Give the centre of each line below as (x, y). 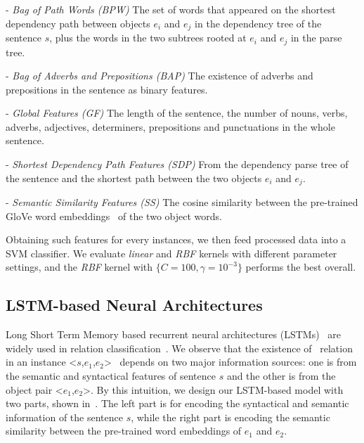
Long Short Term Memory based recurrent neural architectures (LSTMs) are (174, 334)
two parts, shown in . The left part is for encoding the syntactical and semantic (177, 403)
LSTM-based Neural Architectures (134, 305)
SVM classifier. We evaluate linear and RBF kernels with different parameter (171, 253)
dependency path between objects (78, 23)
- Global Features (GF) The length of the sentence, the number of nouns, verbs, (177, 113)
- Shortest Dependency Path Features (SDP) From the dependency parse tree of (177, 164)
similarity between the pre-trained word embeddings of (124, 431)
